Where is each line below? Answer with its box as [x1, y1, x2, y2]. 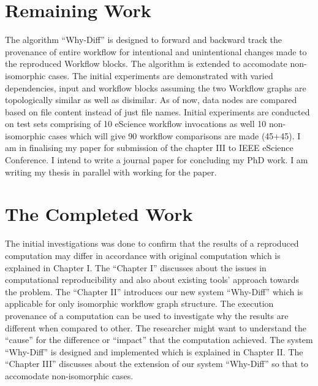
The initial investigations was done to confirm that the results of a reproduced [5, 237, 299, 250]
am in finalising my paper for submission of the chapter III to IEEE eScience [5, 141, 293, 154]
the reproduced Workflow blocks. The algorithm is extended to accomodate [5, 57, 287, 70]
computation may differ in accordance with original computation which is [5, 249, 281, 261]
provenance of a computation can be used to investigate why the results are [5, 309, 289, 322]
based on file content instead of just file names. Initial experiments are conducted [5, 105, 310, 118]
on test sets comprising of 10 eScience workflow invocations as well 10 [5, 117, 267, 130]
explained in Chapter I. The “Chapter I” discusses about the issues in [5, 261, 267, 274]
